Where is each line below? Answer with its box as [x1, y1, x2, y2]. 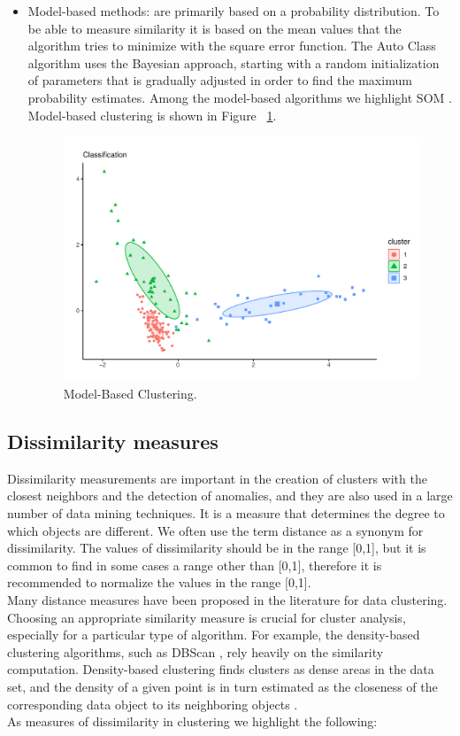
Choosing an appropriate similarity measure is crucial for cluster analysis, [7, 608, 406, 626]
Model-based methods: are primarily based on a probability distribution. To [27, 2, 440, 19]
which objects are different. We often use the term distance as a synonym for [7, 521, 424, 539]
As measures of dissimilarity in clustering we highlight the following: [7, 712, 378, 731]
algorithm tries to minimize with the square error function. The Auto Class [27, 36, 436, 55]
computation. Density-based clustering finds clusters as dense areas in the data [7, 660, 434, 678]
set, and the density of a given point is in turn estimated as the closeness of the [7, 677, 438, 695]
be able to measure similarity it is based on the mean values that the [27, 19, 402, 37]
